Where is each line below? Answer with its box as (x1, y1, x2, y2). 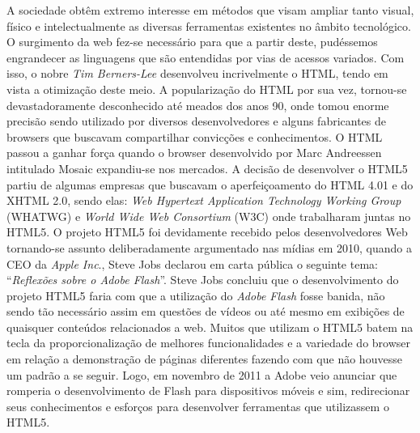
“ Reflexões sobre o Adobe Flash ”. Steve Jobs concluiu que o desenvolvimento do (6, 271, 399, 288)
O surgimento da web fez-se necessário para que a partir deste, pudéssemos (6, 33, 378, 50)
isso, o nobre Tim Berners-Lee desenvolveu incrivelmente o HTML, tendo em (6, 65, 388, 82)
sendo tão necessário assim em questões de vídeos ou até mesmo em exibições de (6, 303, 405, 320)
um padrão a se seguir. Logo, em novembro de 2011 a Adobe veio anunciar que (6, 366, 397, 383)
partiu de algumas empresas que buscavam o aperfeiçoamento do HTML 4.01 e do (6, 176, 414, 193)
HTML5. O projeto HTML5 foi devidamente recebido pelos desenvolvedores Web (6, 223, 408, 240)
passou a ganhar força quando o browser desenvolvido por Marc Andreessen (6, 144, 382, 161)
